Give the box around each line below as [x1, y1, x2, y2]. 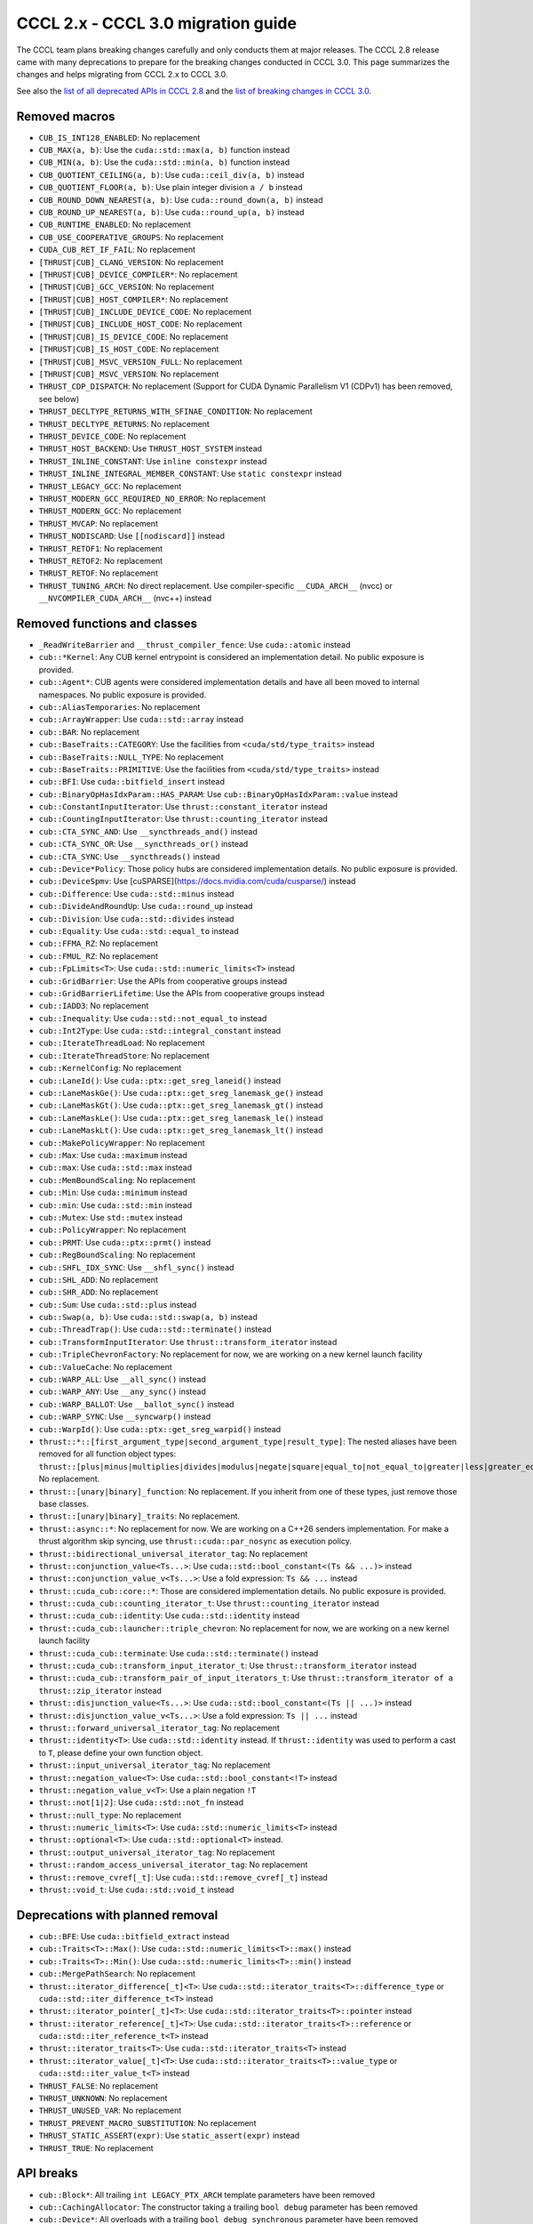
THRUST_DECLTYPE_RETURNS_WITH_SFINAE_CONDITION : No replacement [38, 406, 313, 417]
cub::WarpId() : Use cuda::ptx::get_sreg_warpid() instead [38, 1423, 282, 1434]
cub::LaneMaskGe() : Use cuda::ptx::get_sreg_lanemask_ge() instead [38, 1088, 323, 1099]
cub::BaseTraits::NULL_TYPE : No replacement [38, 752, 224, 762]
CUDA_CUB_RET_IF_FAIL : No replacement [38, 245, 195, 255]
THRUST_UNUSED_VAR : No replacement [38, 2105, 182, 2116]
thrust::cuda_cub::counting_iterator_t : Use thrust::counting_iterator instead [38, 1598, 379, 1609]
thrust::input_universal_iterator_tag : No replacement [38, 1760, 271, 1770]
